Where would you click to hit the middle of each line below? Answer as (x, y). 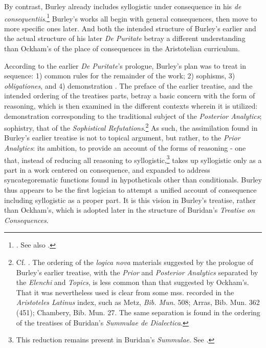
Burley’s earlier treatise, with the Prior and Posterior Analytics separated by (137, 272)
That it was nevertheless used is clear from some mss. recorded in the (125, 292)
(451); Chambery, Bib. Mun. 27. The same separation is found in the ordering (138, 312)
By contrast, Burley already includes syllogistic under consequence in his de (123, 6)
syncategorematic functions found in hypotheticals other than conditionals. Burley (133, 180)
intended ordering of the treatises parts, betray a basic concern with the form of (130, 96)
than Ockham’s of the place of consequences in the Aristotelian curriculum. (122, 48)
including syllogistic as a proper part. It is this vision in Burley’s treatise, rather (130, 200)
